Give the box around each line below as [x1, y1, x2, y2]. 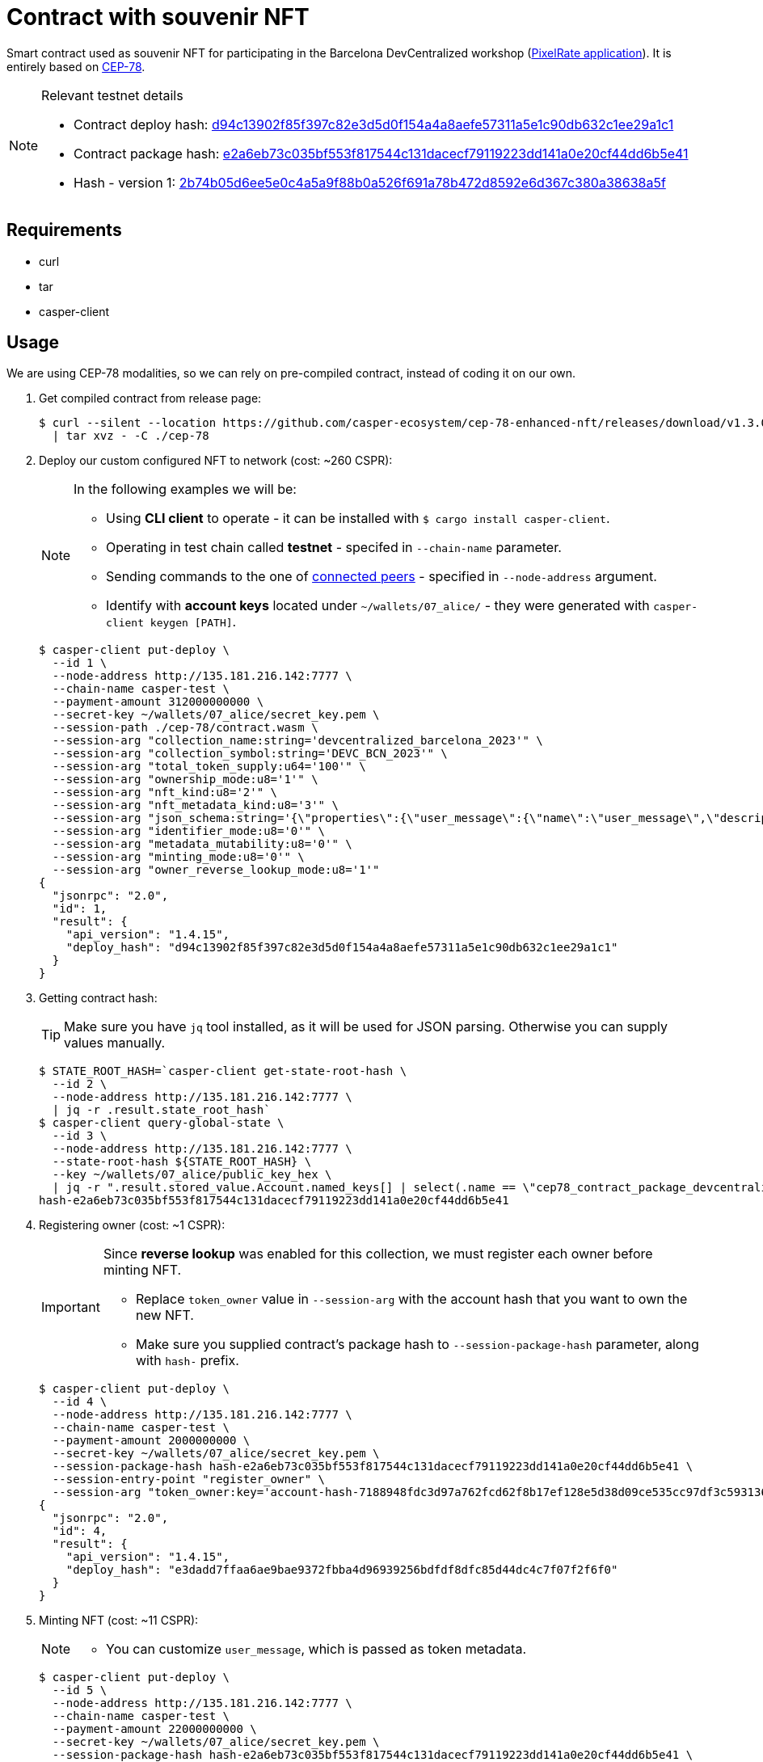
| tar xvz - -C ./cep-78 [52, 429, 209, 443]
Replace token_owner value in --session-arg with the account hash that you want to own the [135, 1291, 688, 1308]
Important [41, 1299, 100, 1316]
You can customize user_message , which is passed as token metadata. [106, 1641, 526, 1658]
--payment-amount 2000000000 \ [52, 1434, 251, 1448]
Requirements [6, 220, 122, 241]
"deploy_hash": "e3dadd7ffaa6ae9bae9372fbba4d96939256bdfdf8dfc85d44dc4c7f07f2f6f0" [65, 1563, 618, 1577]
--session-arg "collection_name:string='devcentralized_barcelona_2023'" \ [52, 734, 543, 748]
